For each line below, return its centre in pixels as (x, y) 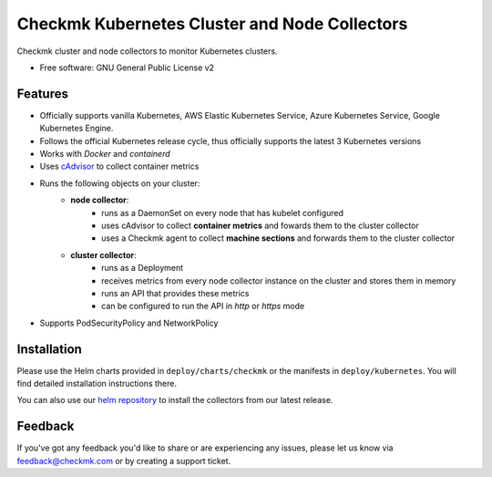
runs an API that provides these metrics (175, 293)
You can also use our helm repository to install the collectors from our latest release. (175, 400)
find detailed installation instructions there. (97, 384)
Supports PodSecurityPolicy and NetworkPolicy (129, 323)
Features (42, 93)
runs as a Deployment (143, 268)
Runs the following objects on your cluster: (120, 183)
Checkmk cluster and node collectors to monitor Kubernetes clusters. (147, 51)
